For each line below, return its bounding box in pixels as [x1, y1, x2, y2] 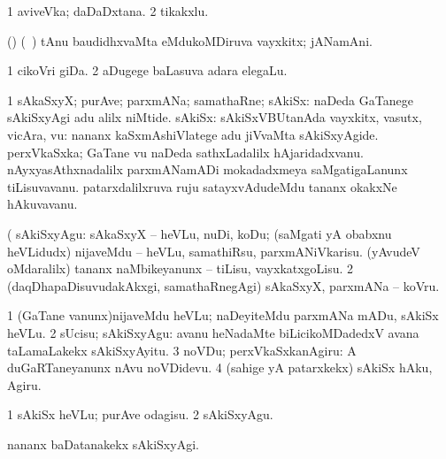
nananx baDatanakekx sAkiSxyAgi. [7, 434, 199, 453]
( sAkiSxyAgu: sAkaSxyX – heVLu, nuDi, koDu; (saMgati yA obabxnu [7, 224, 392, 242]
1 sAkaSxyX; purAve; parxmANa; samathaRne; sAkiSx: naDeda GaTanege [7, 90, 413, 109]
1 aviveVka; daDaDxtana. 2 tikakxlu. [7, 2, 209, 19]
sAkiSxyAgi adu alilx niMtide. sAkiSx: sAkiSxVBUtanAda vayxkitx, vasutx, [7, 108, 422, 126]
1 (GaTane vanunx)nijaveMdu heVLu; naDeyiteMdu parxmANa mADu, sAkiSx [7, 306, 439, 325]
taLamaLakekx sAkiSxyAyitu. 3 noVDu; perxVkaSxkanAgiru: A [7, 340, 357, 359]
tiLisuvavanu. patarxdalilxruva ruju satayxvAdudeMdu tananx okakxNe [7, 177, 397, 195]
